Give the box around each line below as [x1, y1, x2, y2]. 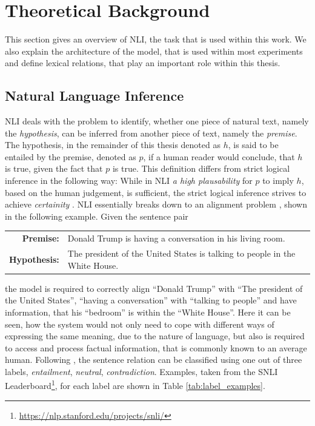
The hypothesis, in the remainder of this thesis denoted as [5, 138, 220, 151]
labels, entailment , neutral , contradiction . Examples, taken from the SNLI [5, 365, 278, 377]
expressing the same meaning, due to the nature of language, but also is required [5, 330, 305, 342]
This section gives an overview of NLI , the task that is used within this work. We [5, 33, 307, 46]
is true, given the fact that [5, 162, 103, 175]
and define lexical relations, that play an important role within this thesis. [5, 56, 280, 69]
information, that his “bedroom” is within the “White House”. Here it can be [5, 305, 291, 318]
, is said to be [228, 138, 279, 151]
